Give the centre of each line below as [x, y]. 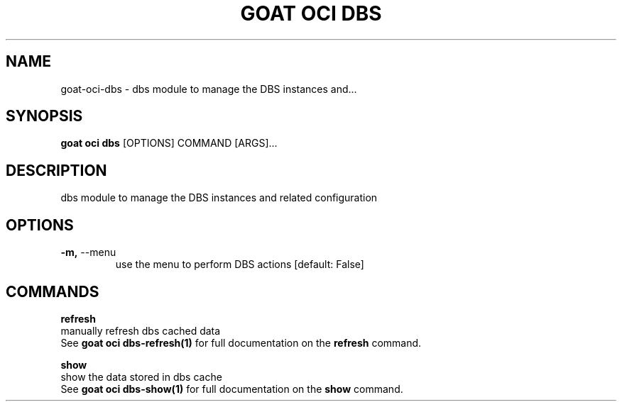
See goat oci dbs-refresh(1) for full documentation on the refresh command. [241, 342]
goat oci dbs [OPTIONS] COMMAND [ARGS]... [169, 143]
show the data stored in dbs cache [141, 377]
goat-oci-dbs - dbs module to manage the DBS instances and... [209, 89]
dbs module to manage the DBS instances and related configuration [219, 198]
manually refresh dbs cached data [141, 330]
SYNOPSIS [44, 116]
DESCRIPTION [56, 170]
